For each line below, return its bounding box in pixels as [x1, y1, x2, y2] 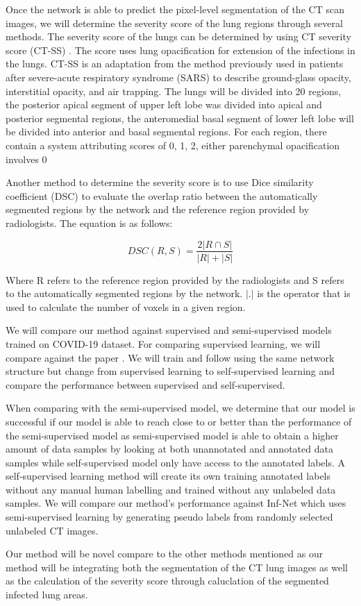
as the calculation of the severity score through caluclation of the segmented [6, 573, 329, 588]
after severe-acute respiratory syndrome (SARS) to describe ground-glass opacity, [6, 69, 351, 84]
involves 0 [6, 151, 47, 166]
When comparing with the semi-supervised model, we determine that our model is [6, 401, 355, 415]
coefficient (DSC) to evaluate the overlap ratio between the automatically [6, 188, 318, 203]
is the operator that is [257, 286, 351, 301]
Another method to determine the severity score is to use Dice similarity [6, 175, 314, 190]
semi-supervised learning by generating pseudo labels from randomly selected [6, 510, 333, 524]
